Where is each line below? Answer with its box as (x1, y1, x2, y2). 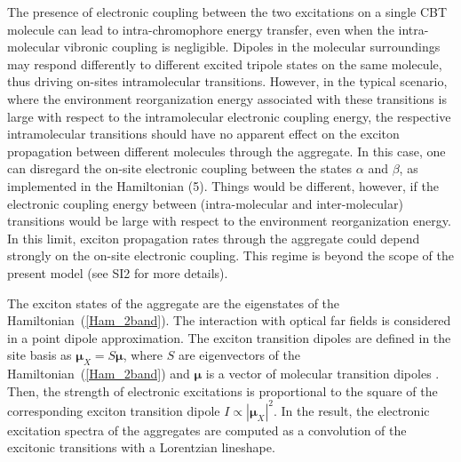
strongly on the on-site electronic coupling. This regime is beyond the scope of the (7, 246, 454, 265)
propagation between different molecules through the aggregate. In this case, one (7, 141, 446, 160)
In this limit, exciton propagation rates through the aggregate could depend (7, 228, 420, 247)
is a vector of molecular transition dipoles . (205, 364, 440, 383)
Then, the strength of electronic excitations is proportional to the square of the (7, 381, 438, 400)
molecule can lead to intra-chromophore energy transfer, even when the (7, 20, 394, 38)
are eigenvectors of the (178, 346, 300, 364)
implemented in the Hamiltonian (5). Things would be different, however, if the (7, 176, 439, 195)
